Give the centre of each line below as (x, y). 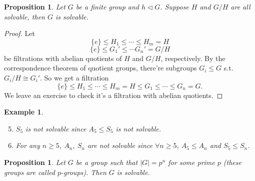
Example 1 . (24, 112)
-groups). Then (84, 172)
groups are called (30, 172)
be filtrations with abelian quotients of (63, 58)
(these (232, 162)
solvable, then (24, 16)
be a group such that (107, 162)
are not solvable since (120, 145)
